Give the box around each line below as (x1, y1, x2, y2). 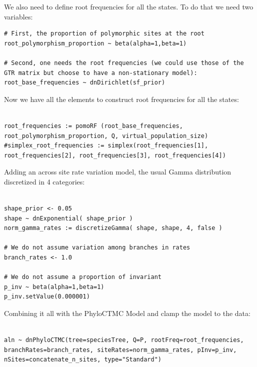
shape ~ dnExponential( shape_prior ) (4, 214, 133, 222)
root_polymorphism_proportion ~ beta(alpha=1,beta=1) (4, 39, 187, 47)
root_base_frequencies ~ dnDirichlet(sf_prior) (4, 79, 165, 86)
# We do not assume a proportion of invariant (4, 273, 161, 281)
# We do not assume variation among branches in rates (4, 244, 190, 251)
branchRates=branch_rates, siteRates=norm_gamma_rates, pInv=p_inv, (4, 346, 237, 353)
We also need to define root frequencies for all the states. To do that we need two (4, 1, 253, 11)
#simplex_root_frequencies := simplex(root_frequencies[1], (4, 142, 208, 149)
